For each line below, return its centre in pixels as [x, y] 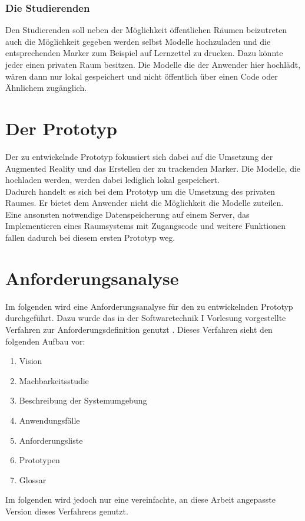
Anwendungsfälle [49, 420]
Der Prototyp [61, 128]
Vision [31, 361]
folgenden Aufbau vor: [45, 341]
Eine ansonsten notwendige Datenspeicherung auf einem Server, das [127, 214]
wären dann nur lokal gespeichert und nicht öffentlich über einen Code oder [142, 76]
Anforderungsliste [51, 440]
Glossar [33, 479]
